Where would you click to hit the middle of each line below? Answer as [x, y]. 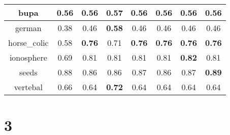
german [28, 28]
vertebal [28, 87]
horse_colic [28, 43]
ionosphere [28, 57]
